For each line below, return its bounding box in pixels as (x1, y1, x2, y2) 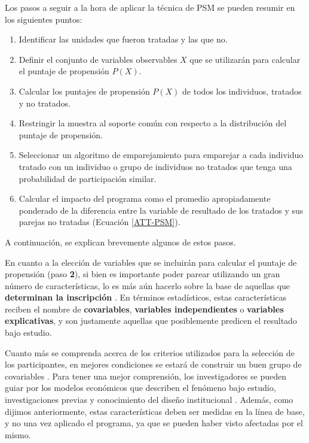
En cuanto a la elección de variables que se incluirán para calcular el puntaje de (5, 256, 297, 268)
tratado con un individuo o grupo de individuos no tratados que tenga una (19, 160, 292, 172)
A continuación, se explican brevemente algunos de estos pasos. (5, 235, 236, 248)
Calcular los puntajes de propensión (19, 84, 150, 97)
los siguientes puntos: (5, 13, 82, 25)
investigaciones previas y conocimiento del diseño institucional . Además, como (5, 393, 293, 406)
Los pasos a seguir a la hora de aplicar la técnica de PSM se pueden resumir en (5, 1, 295, 13)
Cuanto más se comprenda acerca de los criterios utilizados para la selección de (5, 346, 295, 359)
